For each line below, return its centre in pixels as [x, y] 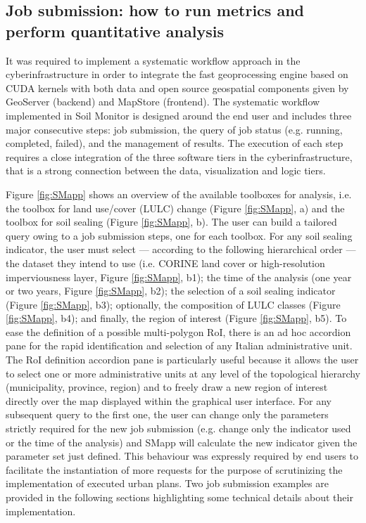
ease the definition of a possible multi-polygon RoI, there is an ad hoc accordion [178, 331]
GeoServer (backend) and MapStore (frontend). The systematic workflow [163, 102]
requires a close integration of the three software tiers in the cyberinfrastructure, [179, 156]
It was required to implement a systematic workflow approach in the [153, 60]
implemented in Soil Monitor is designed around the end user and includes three [179, 115]
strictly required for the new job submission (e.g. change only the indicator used [178, 428]
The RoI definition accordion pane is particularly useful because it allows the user [182, 360]
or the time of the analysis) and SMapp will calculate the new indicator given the [182, 442]
